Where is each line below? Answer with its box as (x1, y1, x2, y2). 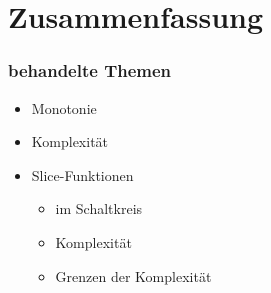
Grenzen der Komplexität (55, 265, 212, 286)
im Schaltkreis (55, 198, 143, 219)
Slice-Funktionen (31, 164, 134, 185)
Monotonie (31, 97, 97, 118)
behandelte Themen (8, 58, 172, 83)
